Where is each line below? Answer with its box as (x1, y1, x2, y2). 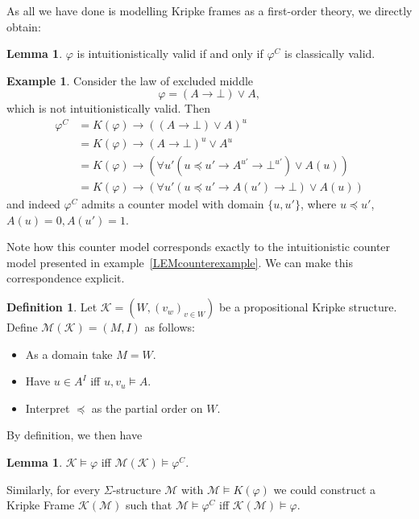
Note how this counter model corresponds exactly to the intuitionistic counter (6, 238, 391, 255)
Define (6, 319, 38, 336)
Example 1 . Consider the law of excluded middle (6, 72, 254, 89)
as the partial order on (91, 399, 203, 416)
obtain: (6, 18, 41, 35)
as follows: (144, 319, 195, 336)
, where (300, 196, 337, 212)
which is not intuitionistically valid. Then (6, 100, 210, 117)
